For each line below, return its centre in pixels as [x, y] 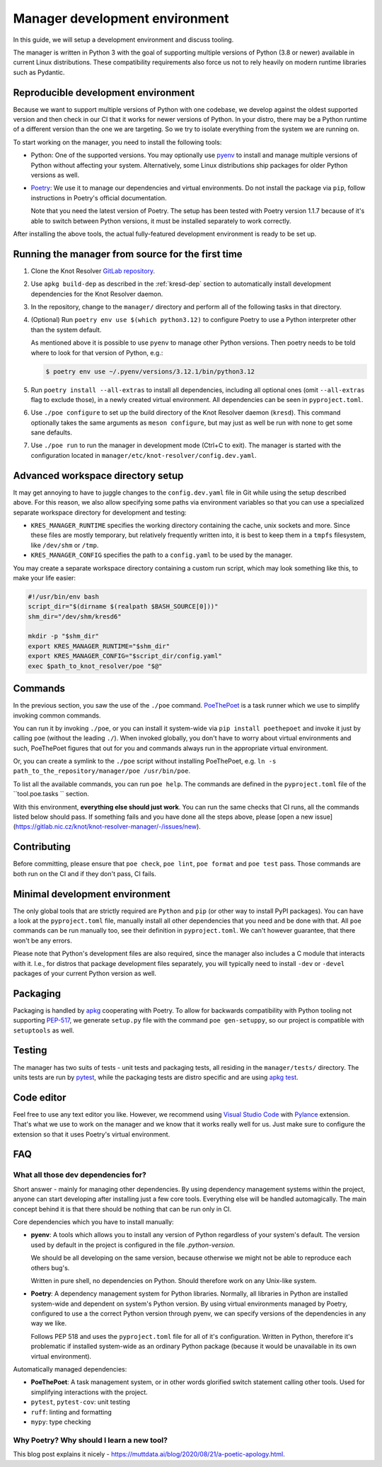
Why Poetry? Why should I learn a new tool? [90, 1440]
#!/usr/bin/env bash [63, 597]
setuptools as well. [44, 1030]
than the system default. [66, 330]
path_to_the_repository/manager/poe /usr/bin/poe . [102, 771]
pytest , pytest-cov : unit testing [81, 1402]
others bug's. [50, 1267]
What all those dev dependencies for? [80, 1175]
